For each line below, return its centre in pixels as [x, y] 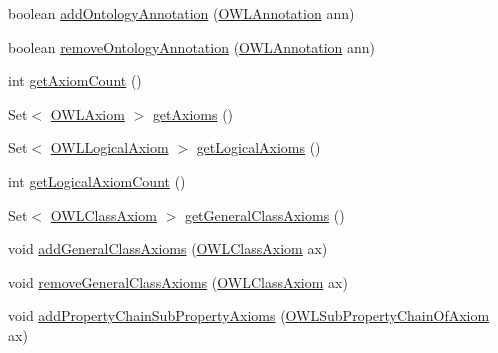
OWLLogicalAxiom [109, 147]
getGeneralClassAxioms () [264, 214]
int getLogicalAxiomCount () [97, 180]
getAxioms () [193, 113]
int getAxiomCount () [75, 80]
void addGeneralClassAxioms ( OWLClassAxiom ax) [168, 248]
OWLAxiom [87, 113]
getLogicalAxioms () [258, 147]
